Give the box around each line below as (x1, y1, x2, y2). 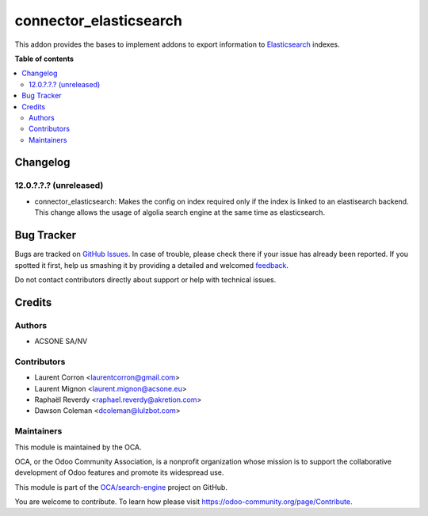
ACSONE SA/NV (34, 337, 88, 346)
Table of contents (14, 54, 75, 63)
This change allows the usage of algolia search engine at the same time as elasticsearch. (34, 208, 325, 217)
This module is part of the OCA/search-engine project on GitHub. (14, 482, 227, 491)
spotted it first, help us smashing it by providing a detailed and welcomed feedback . (14, 260, 289, 269)
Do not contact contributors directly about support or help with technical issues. (14, 274, 277, 285)
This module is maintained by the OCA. (14, 442, 142, 452)
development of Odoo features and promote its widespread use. (14, 468, 224, 477)
